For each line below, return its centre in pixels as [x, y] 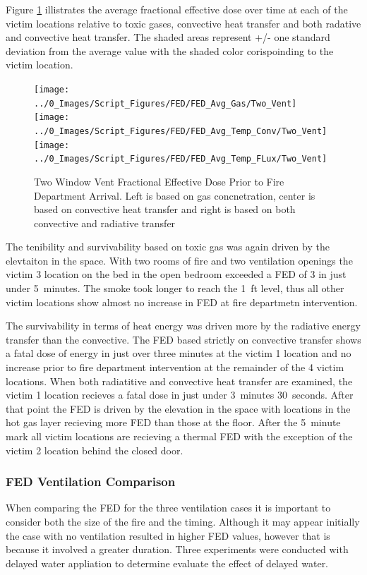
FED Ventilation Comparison [91, 482]
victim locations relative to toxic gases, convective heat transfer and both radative [183, 23]
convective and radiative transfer [105, 223]
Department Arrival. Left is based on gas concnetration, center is [175, 195]
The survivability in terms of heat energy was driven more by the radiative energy [183, 326]
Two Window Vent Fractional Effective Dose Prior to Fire [159, 181]
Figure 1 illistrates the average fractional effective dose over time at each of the [177, 9]
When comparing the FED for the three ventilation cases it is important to [168, 508]
